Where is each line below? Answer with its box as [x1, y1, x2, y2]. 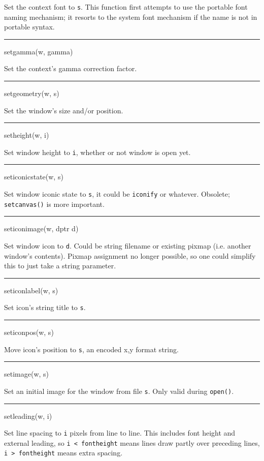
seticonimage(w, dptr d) [4, 223, 79, 234]
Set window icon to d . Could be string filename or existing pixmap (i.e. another [4, 240, 251, 251]
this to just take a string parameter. [4, 260, 116, 271]
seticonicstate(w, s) [4, 171, 63, 182]
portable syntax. [4, 21, 55, 32]
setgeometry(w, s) [4, 88, 59, 99]
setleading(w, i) [4, 410, 52, 421]
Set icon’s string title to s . [4, 302, 86, 313]
